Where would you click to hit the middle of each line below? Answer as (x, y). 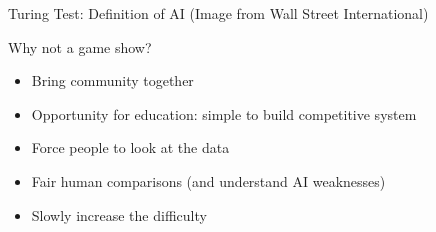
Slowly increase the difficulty (119, 214)
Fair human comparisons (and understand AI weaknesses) (208, 180)
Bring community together (112, 80)
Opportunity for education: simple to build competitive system (224, 113)
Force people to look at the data (130, 147)
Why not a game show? (80, 46)
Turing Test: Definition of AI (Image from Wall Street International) (218, 13)
